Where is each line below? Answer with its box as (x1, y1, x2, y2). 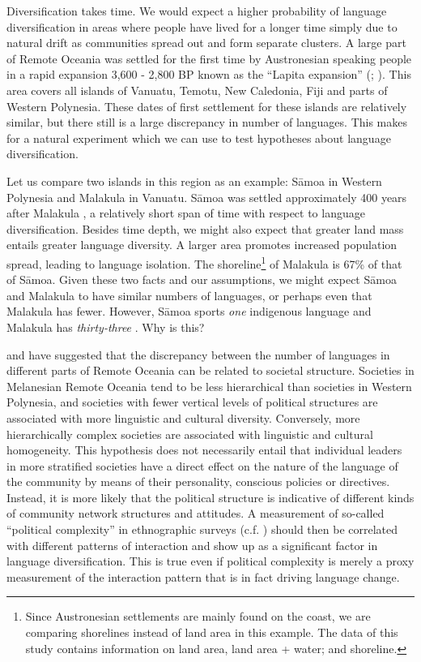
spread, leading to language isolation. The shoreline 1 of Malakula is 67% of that (6, 252, 402, 272)
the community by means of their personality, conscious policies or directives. (6, 473, 390, 490)
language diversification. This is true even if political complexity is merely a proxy (6, 552, 415, 570)
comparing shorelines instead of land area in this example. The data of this (25, 624, 398, 641)
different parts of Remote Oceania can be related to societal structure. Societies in (6, 362, 415, 379)
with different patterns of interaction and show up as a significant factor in (6, 536, 378, 553)
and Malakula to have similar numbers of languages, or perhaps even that (6, 286, 372, 303)
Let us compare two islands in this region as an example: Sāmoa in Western (6, 172, 382, 189)
